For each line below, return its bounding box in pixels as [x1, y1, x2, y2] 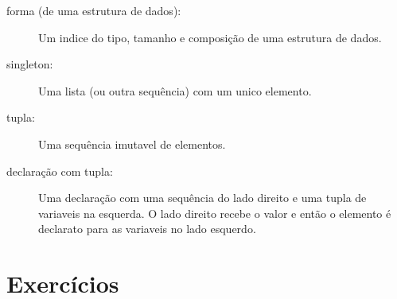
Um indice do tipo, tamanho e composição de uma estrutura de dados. [38, 29, 382, 45]
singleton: [6, 56, 53, 72]
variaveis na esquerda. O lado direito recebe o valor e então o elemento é [38, 204, 391, 221]
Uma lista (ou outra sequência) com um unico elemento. [38, 82, 312, 99]
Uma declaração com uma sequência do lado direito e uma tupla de [38, 189, 367, 206]
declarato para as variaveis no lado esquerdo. [38, 220, 256, 237]
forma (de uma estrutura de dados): [6, 2, 181, 18]
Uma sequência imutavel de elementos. [38, 135, 226, 152]
